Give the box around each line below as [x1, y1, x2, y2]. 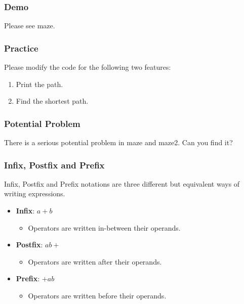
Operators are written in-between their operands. [28, 222, 181, 233]
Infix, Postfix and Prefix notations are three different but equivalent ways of [4, 178, 240, 189]
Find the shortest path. [16, 96, 89, 106]
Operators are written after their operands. [28, 256, 162, 267]
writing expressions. [4, 188, 65, 199]
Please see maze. [4, 20, 55, 31]
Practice [4, 41, 38, 54]
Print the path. [16, 78, 63, 89]
